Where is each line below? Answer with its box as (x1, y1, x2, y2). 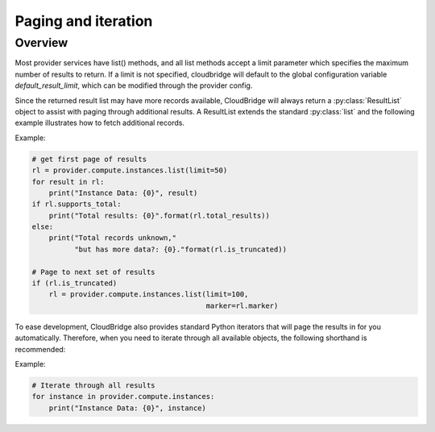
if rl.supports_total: (31, 200, 122, 209)
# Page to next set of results (31, 267, 156, 276)
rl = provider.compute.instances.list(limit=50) (31, 166, 228, 175)
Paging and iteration (14, 12, 153, 30)
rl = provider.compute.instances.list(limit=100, (48, 290, 249, 299)
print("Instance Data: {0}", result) (48, 188, 198, 197)
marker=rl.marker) (205, 301, 279, 310)
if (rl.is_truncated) (31, 279, 118, 288)
